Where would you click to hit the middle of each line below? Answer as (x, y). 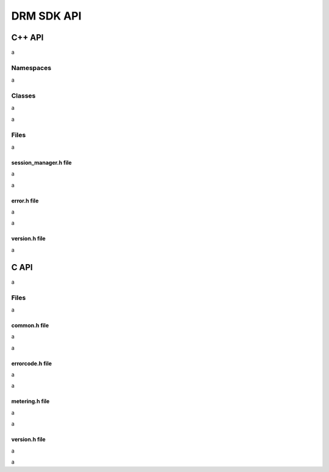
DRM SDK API (46, 16)
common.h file (30, 325)
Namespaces (31, 68)
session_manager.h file (42, 162)
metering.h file (30, 401)
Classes (23, 96)
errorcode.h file (31, 363)
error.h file (25, 201)
